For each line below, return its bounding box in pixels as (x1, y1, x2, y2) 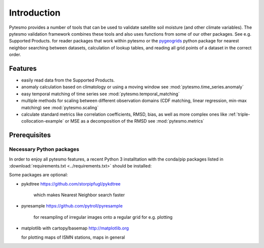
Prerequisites (9, 131, 51, 139)
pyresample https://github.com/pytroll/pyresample (21, 203, 123, 209)
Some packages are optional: (9, 172, 68, 178)
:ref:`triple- (228, 111, 250, 117)
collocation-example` (21, 118, 64, 124)
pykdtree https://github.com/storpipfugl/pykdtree (21, 181, 121, 186)
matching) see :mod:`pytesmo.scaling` (21, 104, 99, 110)
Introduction (9, 7, 61, 18)
